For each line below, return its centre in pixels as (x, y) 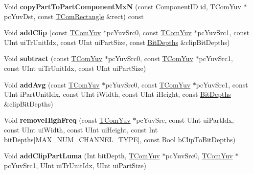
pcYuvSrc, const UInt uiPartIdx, (185, 120)
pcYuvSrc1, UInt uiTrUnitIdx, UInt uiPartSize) (75, 165)
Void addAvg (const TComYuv (52, 84)
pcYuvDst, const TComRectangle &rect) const (74, 16)
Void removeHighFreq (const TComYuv (67, 120)
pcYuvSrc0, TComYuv (199, 156)
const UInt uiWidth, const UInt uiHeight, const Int (81, 129)
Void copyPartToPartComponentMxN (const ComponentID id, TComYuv (123, 6)
